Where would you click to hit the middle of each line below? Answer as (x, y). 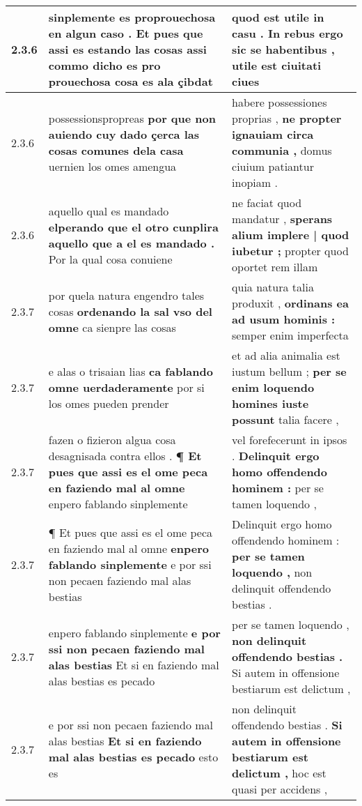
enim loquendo (273, 387)
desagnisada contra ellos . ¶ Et (125, 456)
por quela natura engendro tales (126, 295)
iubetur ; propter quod (290, 251)
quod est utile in (278, 17)
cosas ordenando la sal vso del (130, 311)
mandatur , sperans (282, 219)
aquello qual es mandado (109, 211)
